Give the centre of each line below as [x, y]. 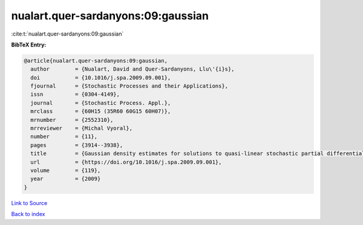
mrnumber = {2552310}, [72, 120]
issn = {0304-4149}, [75, 94]
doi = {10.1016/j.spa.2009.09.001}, [101, 78]
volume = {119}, [66, 170]
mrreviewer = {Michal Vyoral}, [82, 128]
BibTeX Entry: [29, 45]
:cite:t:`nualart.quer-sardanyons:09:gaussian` [67, 34]
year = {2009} [66, 179]
